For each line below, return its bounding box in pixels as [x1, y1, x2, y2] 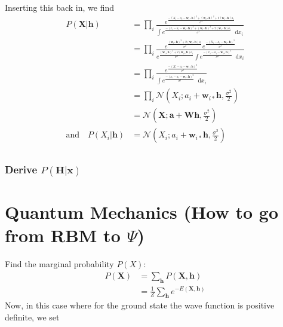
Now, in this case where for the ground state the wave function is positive [5, 299, 275, 311]
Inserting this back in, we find [5, 1, 114, 13]
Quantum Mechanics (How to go [5, 199, 278, 224]
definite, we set [5, 310, 60, 323]
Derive [5, 162, 38, 177]
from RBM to [5, 223, 121, 247]
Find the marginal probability [5, 258, 114, 270]
